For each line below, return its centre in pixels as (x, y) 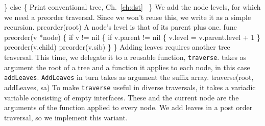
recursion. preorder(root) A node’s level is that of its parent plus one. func (121, 27)
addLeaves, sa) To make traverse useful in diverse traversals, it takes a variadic (130, 87)
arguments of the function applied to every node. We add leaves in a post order (128, 107)
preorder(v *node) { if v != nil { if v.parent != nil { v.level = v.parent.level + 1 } (132, 37)
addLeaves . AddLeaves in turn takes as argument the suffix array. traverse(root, (129, 77)
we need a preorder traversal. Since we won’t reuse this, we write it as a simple (128, 17)
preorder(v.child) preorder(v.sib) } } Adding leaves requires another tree (117, 47)
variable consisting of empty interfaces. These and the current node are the (122, 97)
